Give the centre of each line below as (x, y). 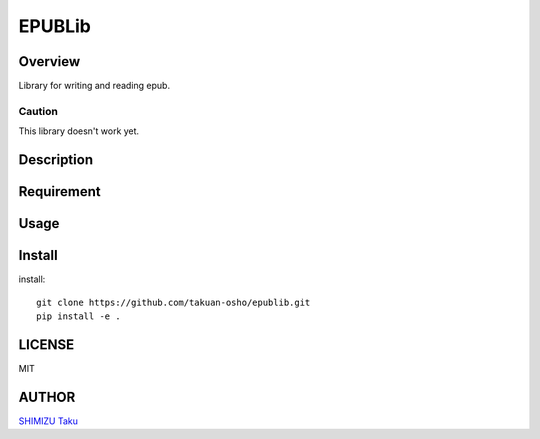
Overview (49, 61)
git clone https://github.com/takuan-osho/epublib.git (173, 302)
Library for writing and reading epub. (94, 86)
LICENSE (46, 344)
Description (56, 160)
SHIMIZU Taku (48, 421)
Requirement (60, 191)
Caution (38, 111)
